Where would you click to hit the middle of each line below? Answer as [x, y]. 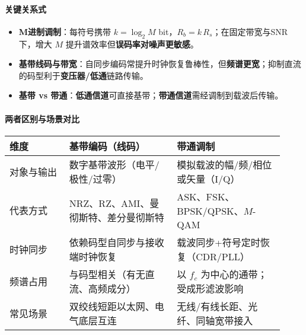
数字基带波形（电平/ [114, 164]
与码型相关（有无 [107, 274]
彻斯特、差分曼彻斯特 [117, 218]
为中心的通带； [234, 274]
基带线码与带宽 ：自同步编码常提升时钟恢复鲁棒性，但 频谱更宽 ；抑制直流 [160, 64]
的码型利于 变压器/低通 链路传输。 [83, 75]
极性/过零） [95, 178]
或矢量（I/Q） [208, 178]
